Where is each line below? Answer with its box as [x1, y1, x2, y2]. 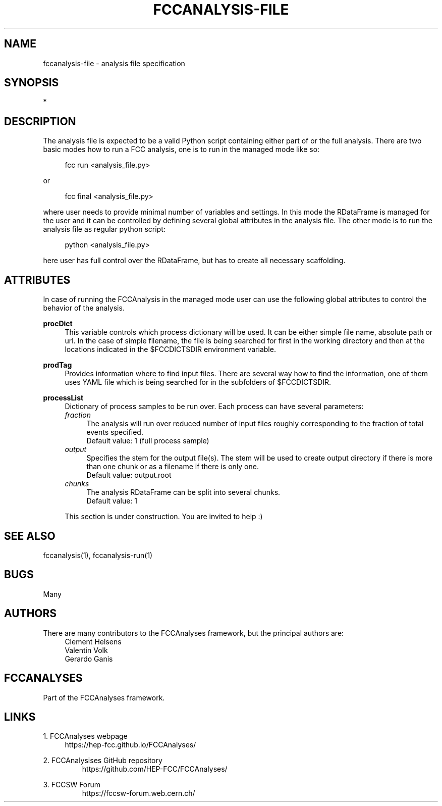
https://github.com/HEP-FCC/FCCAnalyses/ [82, 765, 228, 774]
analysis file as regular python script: [43, 225, 165, 234]
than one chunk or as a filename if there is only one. [86, 462, 259, 471]
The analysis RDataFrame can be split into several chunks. [86, 488, 281, 497]
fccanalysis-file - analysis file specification [43, 59, 185, 68]
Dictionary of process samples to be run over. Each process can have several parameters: [65, 402, 364, 411]
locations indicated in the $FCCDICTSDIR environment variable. [65, 345, 276, 354]
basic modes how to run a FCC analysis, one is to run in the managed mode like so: [43, 145, 320, 154]
